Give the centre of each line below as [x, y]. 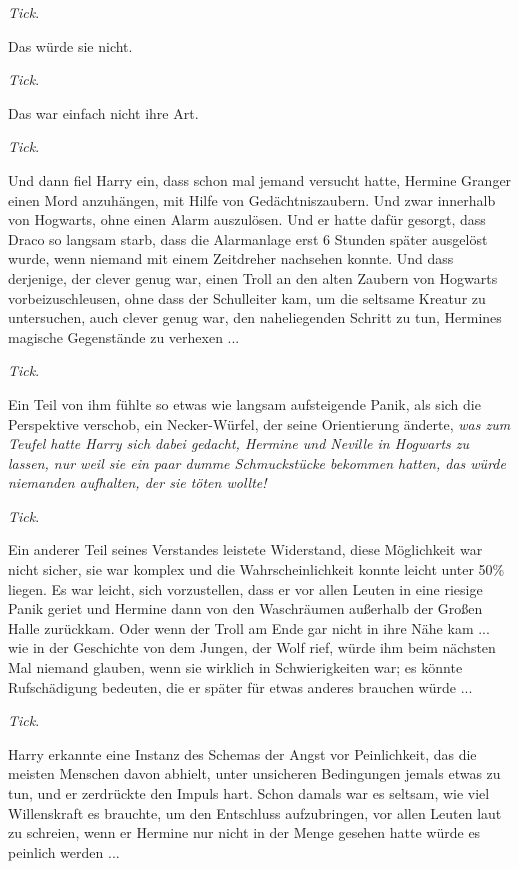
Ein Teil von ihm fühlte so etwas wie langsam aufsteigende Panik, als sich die [244, 403]
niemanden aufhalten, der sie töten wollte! [137, 482]
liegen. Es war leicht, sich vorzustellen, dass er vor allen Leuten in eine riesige [245, 588]
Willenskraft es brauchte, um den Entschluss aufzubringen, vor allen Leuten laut [255, 812]
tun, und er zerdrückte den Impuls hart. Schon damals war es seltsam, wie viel [249, 793]
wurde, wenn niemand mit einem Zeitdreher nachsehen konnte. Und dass [231, 258]
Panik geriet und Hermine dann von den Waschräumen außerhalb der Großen [245, 608]
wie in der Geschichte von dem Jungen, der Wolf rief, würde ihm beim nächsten [252, 647]
